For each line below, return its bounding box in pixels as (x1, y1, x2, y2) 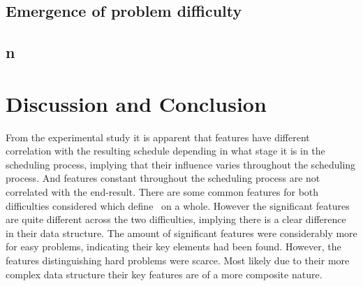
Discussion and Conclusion (6, 89, 267, 117)
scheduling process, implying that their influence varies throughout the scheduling (6, 157, 356, 171)
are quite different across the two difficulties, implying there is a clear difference (6, 212, 346, 227)
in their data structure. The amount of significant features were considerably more (6, 225, 357, 240)
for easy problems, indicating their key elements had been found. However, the (6, 239, 341, 254)
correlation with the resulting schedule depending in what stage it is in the (6, 143, 325, 158)
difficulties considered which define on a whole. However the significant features (6, 198, 350, 213)
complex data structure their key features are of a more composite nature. (6, 266, 323, 281)
